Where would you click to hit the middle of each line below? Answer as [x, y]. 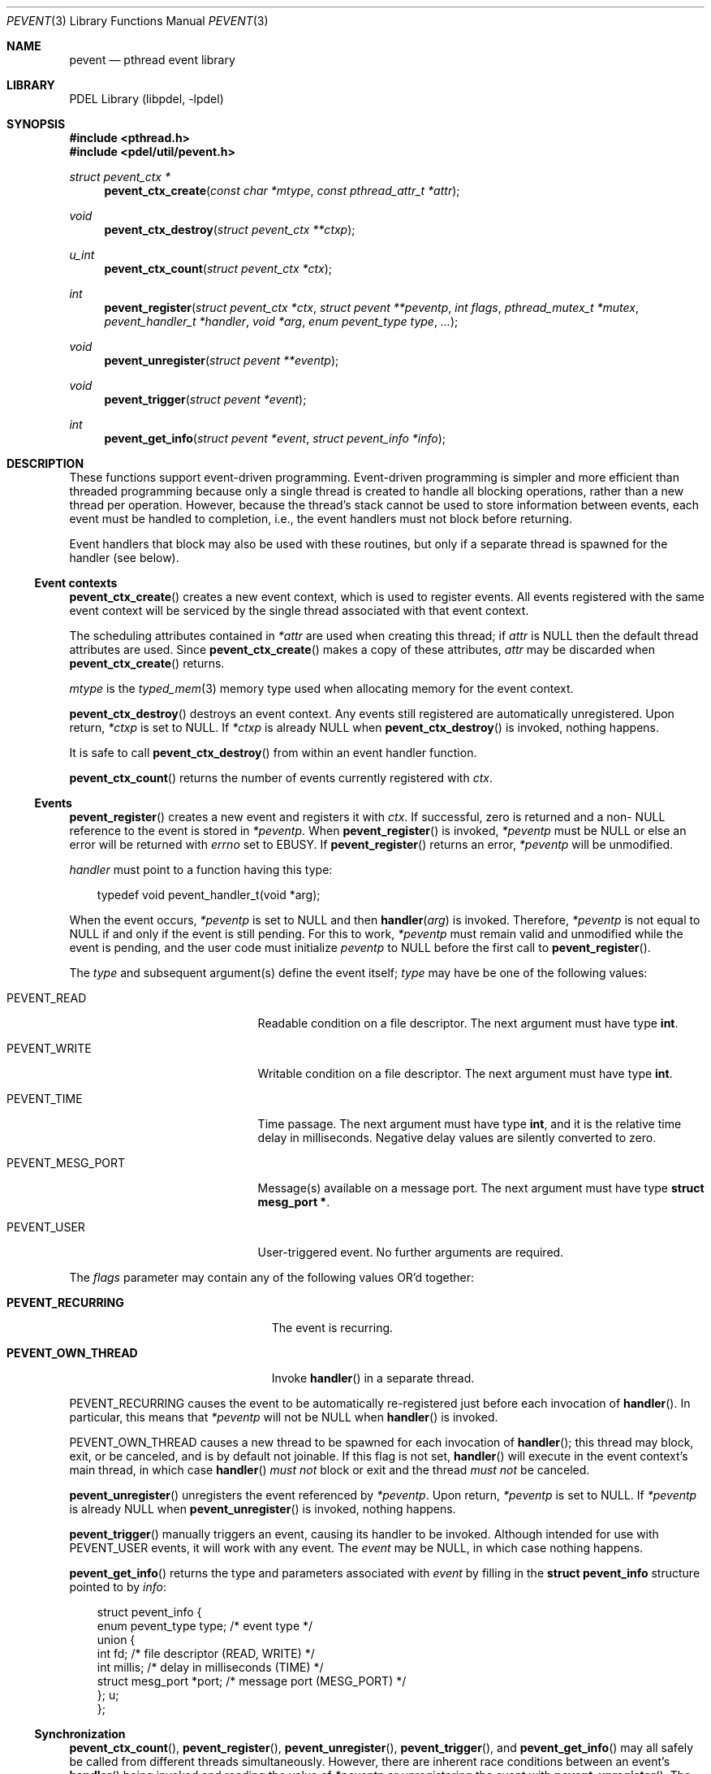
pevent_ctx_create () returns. [147, 663]
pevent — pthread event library [152, 60]
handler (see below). [124, 558]
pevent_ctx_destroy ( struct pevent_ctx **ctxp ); [230, 229]
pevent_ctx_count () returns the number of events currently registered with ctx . [281, 778]
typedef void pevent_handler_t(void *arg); [209, 895]
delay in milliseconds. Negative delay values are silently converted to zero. [457, 1138]
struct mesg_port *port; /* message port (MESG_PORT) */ [252, 1681]
